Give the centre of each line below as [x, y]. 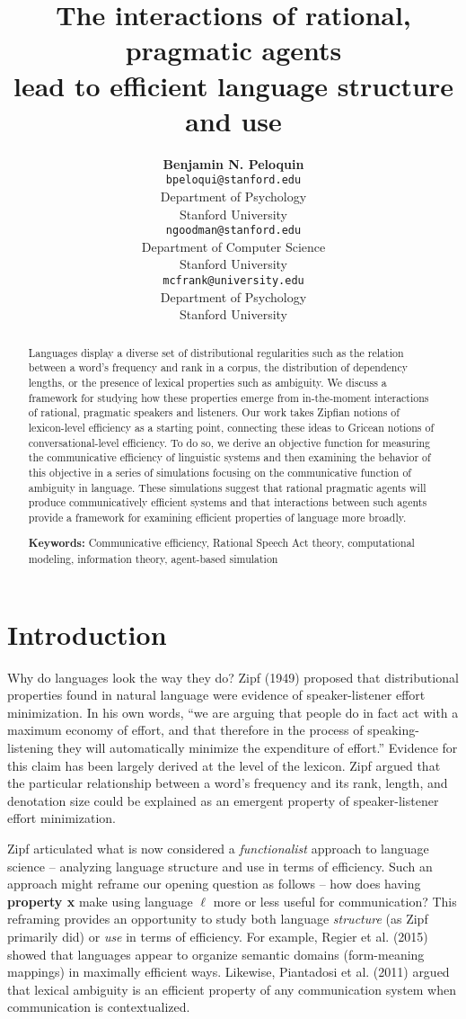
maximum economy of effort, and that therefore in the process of [185, 730]
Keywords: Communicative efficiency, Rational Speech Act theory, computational [221, 543]
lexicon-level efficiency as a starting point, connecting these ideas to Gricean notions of [231, 427]
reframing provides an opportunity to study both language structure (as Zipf [218, 919]
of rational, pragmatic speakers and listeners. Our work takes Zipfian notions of [214, 412]
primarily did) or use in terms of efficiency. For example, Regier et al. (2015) [218, 936]
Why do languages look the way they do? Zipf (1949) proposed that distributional [233, 677]
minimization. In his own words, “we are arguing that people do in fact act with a [233, 712]
